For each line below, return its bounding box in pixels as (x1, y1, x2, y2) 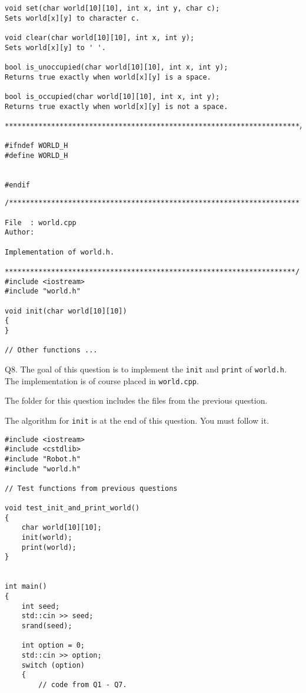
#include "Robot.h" (5, 454, 81, 463)
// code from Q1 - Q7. (38, 680, 127, 689)
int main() (5, 582, 47, 591)
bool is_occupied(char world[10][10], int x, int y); (5, 92, 220, 101)
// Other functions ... (5, 346, 98, 355)
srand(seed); (21, 622, 72, 630)
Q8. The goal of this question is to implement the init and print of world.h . (5, 362, 287, 375)
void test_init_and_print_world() (5, 504, 140, 513)
